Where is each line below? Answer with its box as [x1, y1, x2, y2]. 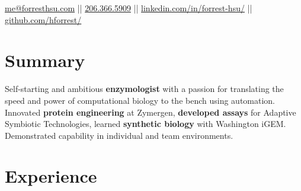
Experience [5, 164, 97, 188]
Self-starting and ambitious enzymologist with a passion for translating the [5, 82, 284, 95]
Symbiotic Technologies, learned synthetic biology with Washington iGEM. [5, 117, 286, 130]
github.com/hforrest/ [5, 13, 82, 26]
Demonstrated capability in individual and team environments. [5, 129, 233, 141]
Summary [5, 48, 85, 72]
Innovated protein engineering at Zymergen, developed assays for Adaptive [5, 106, 296, 118]
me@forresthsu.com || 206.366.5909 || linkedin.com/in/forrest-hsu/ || [5, 2, 252, 14]
